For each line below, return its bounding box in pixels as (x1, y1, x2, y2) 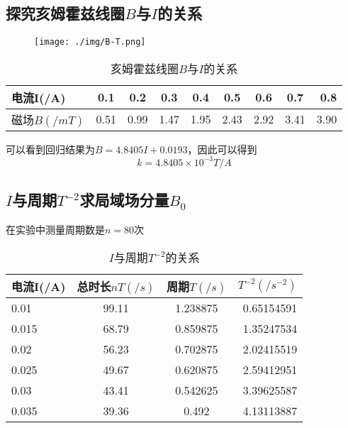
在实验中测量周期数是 (6, 222, 105, 237)
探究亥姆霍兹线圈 (6, 2, 125, 24)
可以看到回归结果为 (6, 141, 95, 156)
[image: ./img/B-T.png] (34, 37, 146, 48)
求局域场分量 (79, 189, 169, 211)
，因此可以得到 (187, 141, 257, 156)
